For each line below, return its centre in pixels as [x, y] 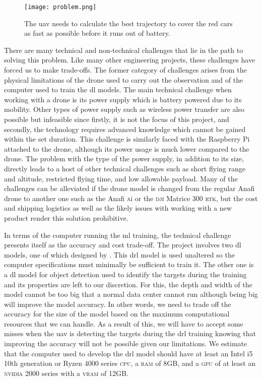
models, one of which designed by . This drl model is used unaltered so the [119, 254]
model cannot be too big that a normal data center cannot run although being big [131, 294]
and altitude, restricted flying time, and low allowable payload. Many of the [121, 178]
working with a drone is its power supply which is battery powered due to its [123, 99]
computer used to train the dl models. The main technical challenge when [118, 89]
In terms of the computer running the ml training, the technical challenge [118, 235]
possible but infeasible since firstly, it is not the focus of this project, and [117, 119]
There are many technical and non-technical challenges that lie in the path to [124, 50]
